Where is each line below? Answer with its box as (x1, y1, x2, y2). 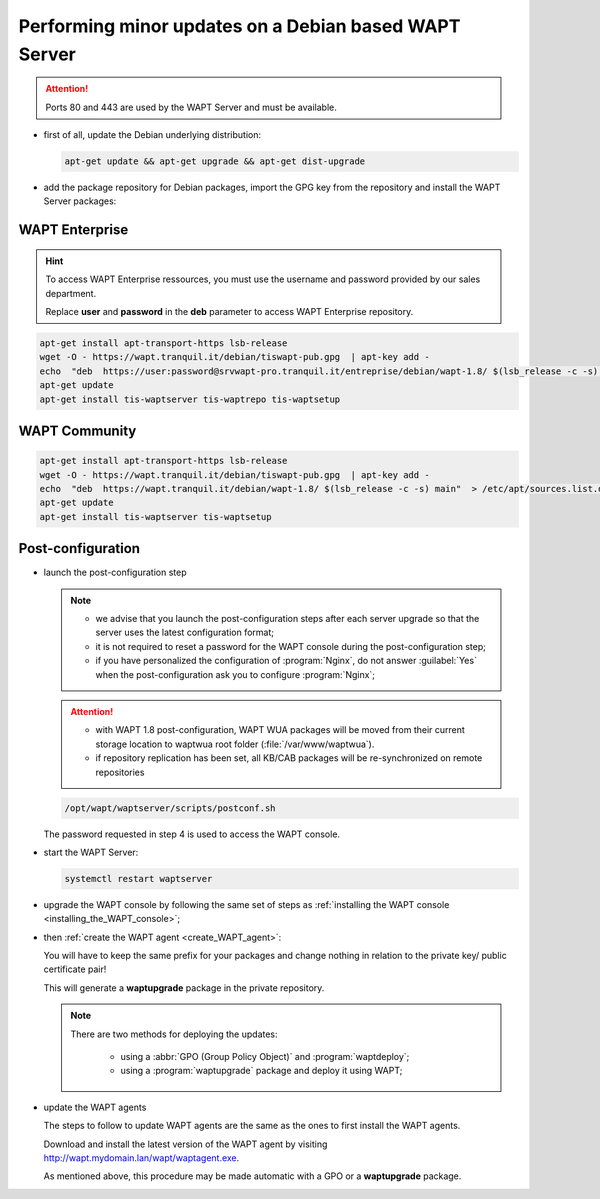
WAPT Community (18, 423, 137, 440)
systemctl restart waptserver (64, 873, 213, 884)
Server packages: (43, 195, 117, 207)
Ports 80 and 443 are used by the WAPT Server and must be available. (45, 101, 337, 113)
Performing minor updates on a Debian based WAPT (18, 15, 461, 37)
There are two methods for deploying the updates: (70, 1028, 279, 1040)
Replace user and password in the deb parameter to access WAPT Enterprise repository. (45, 306, 414, 318)
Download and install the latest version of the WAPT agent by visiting (43, 1138, 328, 1150)
